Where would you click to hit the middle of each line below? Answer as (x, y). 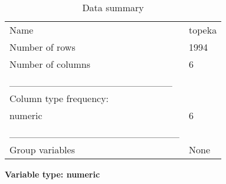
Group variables (42, 149)
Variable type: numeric (53, 174)
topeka (203, 30)
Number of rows (42, 47)
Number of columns (50, 64)
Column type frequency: (59, 98)
